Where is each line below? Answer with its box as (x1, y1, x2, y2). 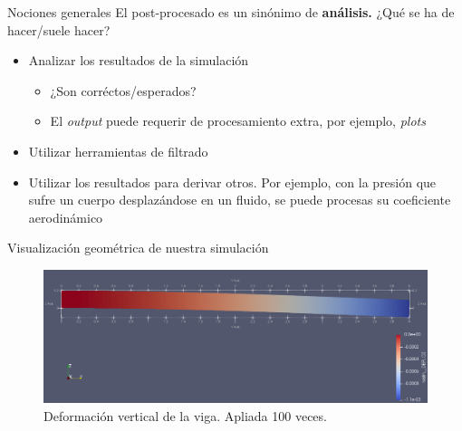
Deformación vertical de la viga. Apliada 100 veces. (43, 406, 327, 425)
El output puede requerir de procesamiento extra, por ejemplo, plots (50, 111, 426, 130)
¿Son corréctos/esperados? (50, 81, 197, 100)
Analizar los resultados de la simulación (28, 51, 249, 70)
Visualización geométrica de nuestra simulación (7, 238, 269, 257)
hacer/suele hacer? (7, 20, 111, 39)
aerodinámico (28, 207, 103, 226)
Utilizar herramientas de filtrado (28, 141, 208, 160)
